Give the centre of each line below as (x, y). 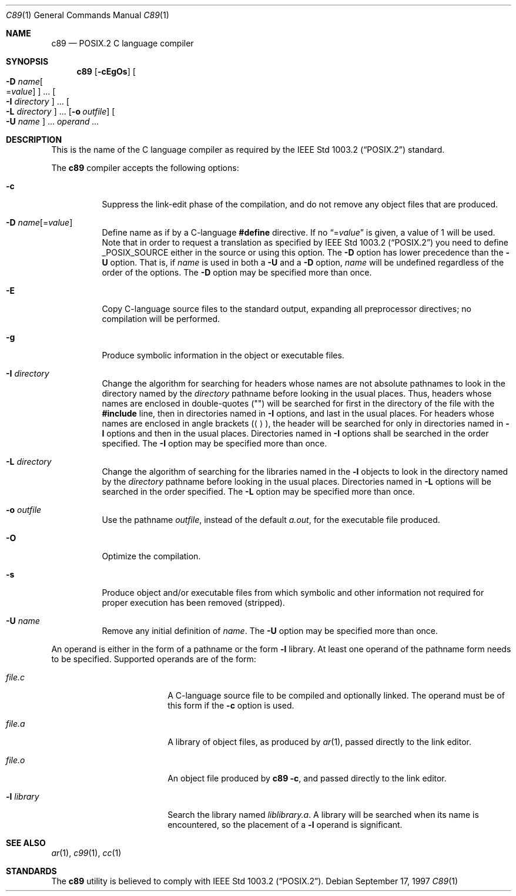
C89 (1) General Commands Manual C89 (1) (88, 15)
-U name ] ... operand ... (53, 121)
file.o (16, 760)
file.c (16, 677)
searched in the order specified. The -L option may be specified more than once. (258, 491)
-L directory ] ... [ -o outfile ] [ (61, 111)
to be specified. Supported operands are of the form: (154, 659)
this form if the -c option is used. (231, 705)
